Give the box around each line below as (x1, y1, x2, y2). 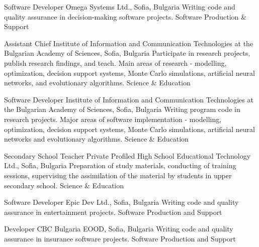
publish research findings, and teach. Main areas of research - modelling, (4, 57, 227, 68)
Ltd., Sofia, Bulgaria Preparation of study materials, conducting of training (4, 160, 236, 171)
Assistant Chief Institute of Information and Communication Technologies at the (4, 38, 253, 48)
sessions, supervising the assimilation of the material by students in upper (4, 170, 232, 180)
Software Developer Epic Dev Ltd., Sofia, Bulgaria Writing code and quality (4, 197, 239, 207)
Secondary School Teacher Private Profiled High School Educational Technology (4, 150, 251, 161)
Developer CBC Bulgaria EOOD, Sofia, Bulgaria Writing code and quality (4, 223, 233, 234)
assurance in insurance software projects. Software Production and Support (4, 233, 236, 243)
